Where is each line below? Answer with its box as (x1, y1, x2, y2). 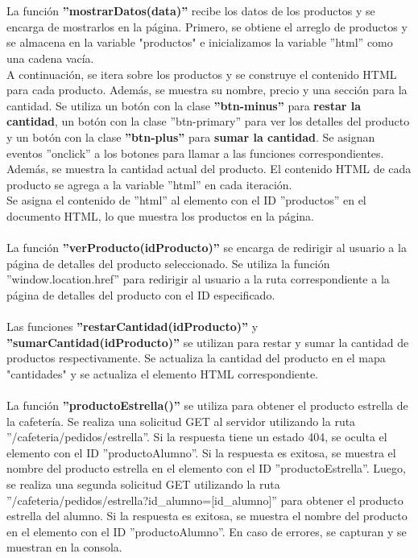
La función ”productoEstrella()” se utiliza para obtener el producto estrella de (6, 397, 408, 414)
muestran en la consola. (6, 539, 122, 556)
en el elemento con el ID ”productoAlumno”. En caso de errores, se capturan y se (6, 523, 407, 539)
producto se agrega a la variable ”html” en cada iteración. (6, 176, 292, 192)
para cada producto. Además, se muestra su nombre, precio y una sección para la (6, 81, 408, 98)
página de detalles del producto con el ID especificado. (6, 286, 275, 303)
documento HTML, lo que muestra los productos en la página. (6, 207, 315, 224)
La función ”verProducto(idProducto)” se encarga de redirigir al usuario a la (6, 239, 407, 256)
